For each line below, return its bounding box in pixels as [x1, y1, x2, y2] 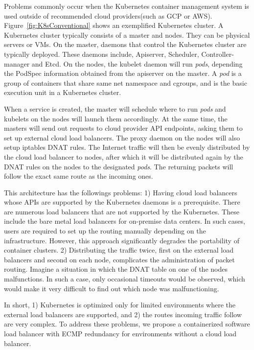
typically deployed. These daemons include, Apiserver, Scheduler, [4, 48, 199, 59]
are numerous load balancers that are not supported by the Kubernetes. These [4, 206, 239, 216]
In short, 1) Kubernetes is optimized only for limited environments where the [4, 300, 236, 310]
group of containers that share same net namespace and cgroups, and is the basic [4, 77, 247, 88]
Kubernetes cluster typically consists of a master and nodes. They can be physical [4, 29, 250, 40]
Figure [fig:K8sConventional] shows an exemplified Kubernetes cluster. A [4, 20, 224, 30]
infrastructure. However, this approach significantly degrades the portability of [4, 235, 239, 245]
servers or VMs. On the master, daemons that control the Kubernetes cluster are [4, 39, 247, 49]
